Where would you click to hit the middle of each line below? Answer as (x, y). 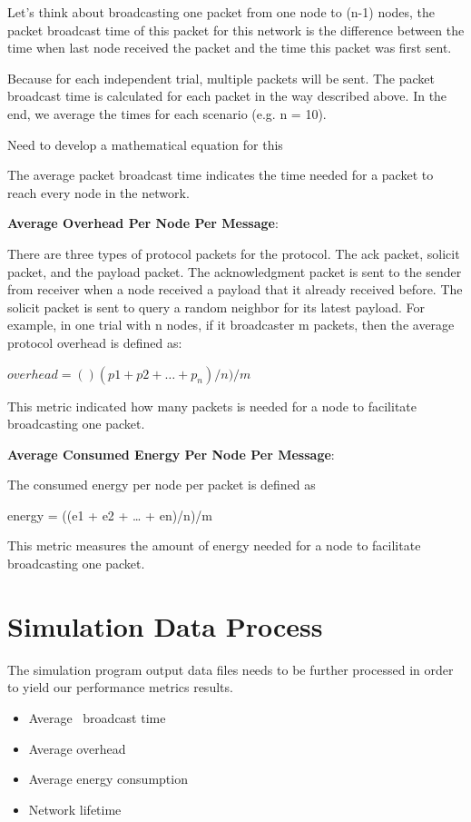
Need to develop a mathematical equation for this (145, 144)
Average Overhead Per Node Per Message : (143, 223)
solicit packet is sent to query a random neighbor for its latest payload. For (216, 307)
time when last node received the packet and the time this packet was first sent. (230, 48)
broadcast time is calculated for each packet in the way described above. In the (227, 96)
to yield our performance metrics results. (120, 687)
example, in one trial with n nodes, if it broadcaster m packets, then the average (231, 325)
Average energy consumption (108, 779)
